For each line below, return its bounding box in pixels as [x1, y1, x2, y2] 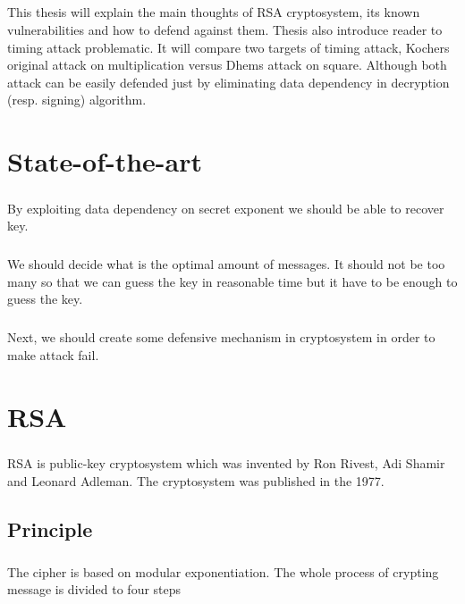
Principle [7, 515, 93, 542]
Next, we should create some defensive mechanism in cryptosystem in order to [7, 328, 435, 347]
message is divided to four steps [7, 580, 182, 599]
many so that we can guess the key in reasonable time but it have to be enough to [7, 272, 458, 290]
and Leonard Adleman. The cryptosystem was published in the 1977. [7, 471, 385, 490]
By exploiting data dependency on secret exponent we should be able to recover [7, 198, 444, 217]
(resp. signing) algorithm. [7, 90, 147, 109]
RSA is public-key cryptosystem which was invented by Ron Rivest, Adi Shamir [7, 454, 445, 473]
